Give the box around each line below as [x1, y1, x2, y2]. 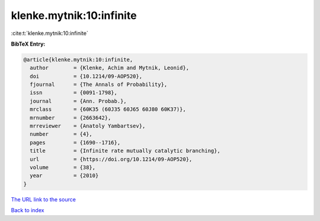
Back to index [11, 207, 44, 214]
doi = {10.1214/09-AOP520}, [30, 73, 142, 79]
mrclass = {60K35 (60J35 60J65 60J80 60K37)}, [30, 106, 186, 113]
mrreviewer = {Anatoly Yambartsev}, [30, 123, 146, 130]
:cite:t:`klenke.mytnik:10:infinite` [11, 30, 88, 37]
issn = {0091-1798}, [30, 89, 118, 96]
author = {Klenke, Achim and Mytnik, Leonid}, [30, 65, 190, 71]
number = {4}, [30, 131, 93, 137]
